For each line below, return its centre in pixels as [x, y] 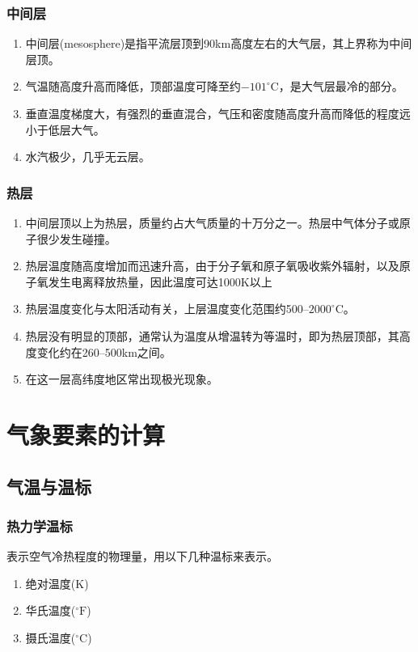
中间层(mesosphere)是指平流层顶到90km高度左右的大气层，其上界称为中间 [219, 43]
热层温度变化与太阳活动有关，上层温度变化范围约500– [167, 309]
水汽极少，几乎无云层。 [88, 157]
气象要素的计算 [86, 434]
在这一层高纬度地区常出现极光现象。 [122, 379]
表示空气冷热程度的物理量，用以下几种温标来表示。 [142, 556]
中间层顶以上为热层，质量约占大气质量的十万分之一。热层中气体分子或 [212, 222]
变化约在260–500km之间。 [104, 351]
